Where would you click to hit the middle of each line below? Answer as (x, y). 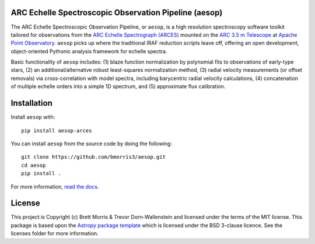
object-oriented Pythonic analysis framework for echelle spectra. (89, 51)
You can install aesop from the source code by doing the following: (91, 144)
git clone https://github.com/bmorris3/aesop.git (94, 157)
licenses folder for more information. (55, 233)
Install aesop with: (33, 117)
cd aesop (34, 165)
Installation (32, 103)
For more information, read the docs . (55, 186)
